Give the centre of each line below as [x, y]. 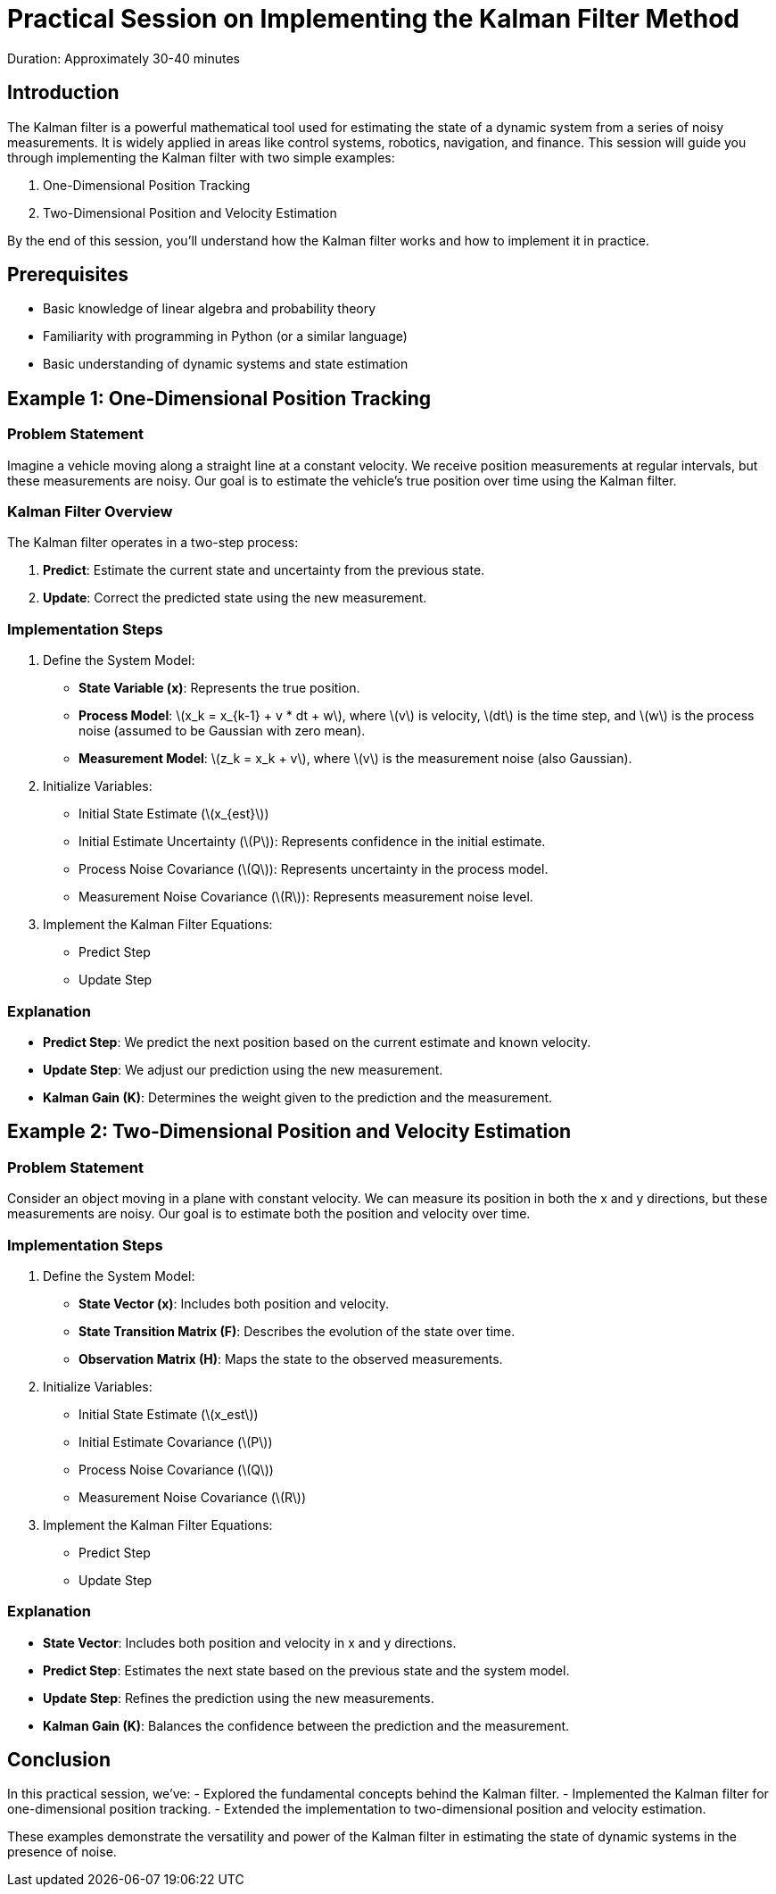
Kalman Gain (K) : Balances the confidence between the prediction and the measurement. [306, 1725]
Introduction [63, 93]
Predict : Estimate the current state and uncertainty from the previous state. [264, 570]
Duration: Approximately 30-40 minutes [124, 58]
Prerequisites [68, 275]
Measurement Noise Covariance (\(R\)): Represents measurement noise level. [306, 897]
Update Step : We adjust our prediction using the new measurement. [243, 1069]
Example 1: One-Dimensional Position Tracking [219, 398]
